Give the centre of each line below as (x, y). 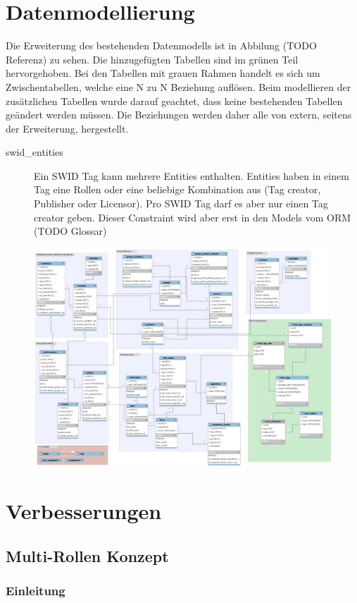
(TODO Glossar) (70, 231)
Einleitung (36, 591)
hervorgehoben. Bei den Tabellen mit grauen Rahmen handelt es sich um (163, 73)
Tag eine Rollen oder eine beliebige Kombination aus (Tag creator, (177, 189)
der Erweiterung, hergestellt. (67, 128)
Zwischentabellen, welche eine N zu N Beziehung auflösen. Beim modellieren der (178, 86)
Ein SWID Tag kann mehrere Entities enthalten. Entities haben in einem (192, 175)
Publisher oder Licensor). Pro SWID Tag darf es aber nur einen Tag (181, 203)
